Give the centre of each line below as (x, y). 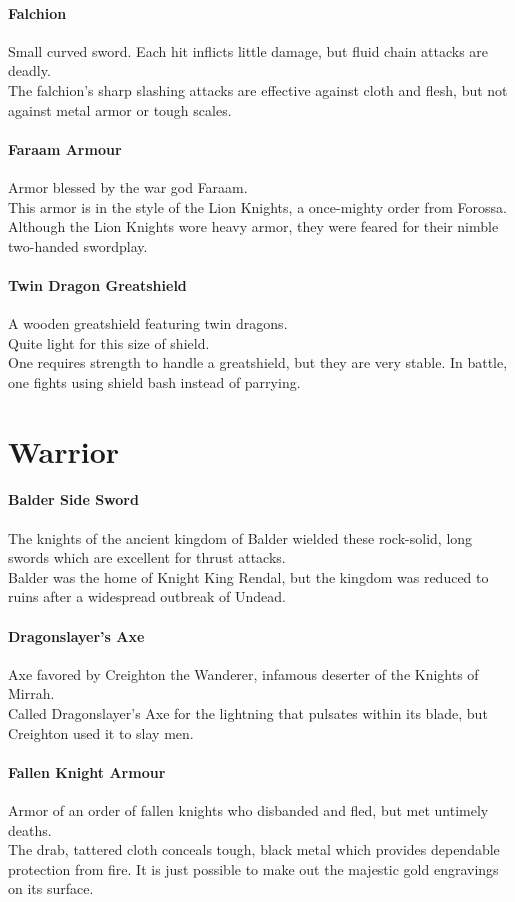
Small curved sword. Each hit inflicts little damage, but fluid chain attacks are (248, 50)
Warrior (64, 450)
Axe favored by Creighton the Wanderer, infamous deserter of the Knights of (243, 673)
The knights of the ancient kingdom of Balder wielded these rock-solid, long (240, 537)
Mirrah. (31, 693)
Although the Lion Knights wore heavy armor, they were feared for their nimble (253, 226)
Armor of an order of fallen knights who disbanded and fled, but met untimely (248, 810)
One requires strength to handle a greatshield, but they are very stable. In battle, (258, 362)
